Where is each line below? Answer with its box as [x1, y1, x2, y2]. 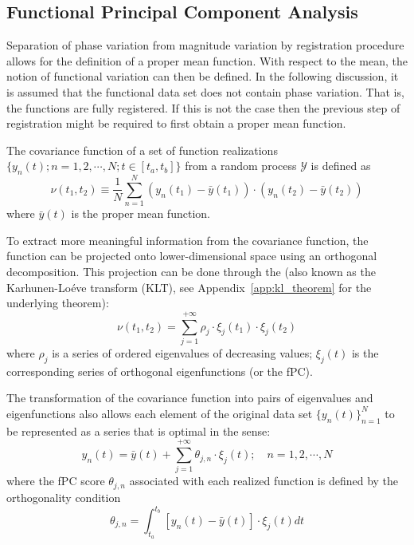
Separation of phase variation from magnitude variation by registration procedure [6, 37, 404, 53]
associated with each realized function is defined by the [129, 472, 399, 489]
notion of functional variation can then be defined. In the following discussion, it [6, 68, 399, 85]
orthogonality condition [6, 488, 121, 505]
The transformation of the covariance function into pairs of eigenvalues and [6, 389, 373, 406]
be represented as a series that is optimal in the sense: [6, 422, 271, 439]
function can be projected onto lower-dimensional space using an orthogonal [6, 247, 377, 264]
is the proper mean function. [71, 205, 210, 222]
